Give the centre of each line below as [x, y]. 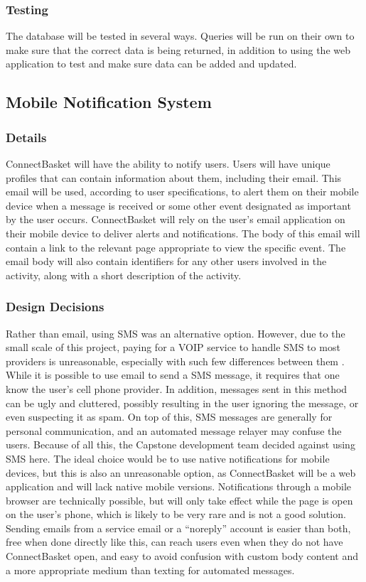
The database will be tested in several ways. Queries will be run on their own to [180, 36]
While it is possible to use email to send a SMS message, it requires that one [173, 375]
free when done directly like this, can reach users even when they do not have [174, 542]
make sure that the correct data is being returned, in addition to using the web [178, 49]
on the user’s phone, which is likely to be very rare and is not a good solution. [176, 514]
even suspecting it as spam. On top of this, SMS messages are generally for [169, 417]
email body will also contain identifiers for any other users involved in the [166, 261]
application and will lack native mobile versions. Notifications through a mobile [179, 486]
